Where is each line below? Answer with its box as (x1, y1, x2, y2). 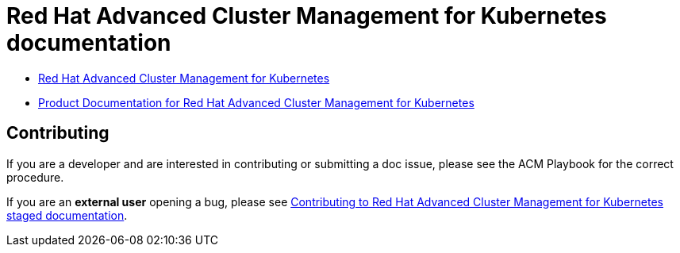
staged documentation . (6, 208, 128, 222)
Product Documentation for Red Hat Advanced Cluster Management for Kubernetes (38, 95, 474, 109)
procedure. (6, 170, 64, 184)
